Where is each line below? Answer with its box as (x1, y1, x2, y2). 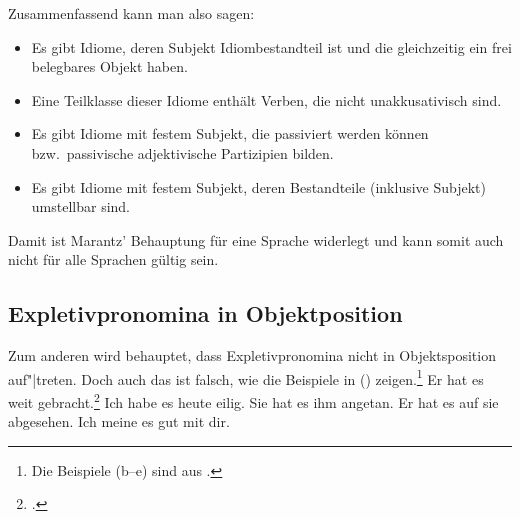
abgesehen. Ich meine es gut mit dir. (8, 411, 230, 432)
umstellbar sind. (31, 196, 131, 217)
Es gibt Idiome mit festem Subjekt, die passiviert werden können (31, 123, 429, 144)
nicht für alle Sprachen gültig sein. (8, 249, 219, 270)
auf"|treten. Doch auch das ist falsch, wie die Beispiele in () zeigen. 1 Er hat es (8, 365, 484, 389)
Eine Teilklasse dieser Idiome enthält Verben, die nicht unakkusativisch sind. (31, 89, 502, 110)
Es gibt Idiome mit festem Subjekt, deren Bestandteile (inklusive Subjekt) (31, 176, 486, 197)
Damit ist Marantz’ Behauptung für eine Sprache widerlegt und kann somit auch (8, 229, 504, 250)
